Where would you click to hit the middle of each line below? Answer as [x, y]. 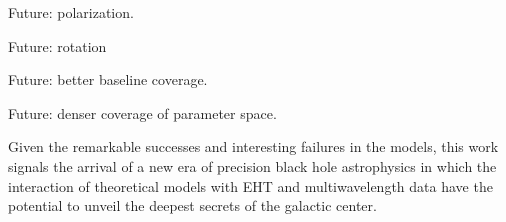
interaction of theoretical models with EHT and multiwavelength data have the [250, 185]
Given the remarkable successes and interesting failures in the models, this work [253, 146]
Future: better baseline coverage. [108, 79]
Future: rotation [57, 45]
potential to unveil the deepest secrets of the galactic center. [192, 205]
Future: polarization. [71, 12]
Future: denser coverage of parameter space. [142, 112]
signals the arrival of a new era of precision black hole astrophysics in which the [252, 165]
